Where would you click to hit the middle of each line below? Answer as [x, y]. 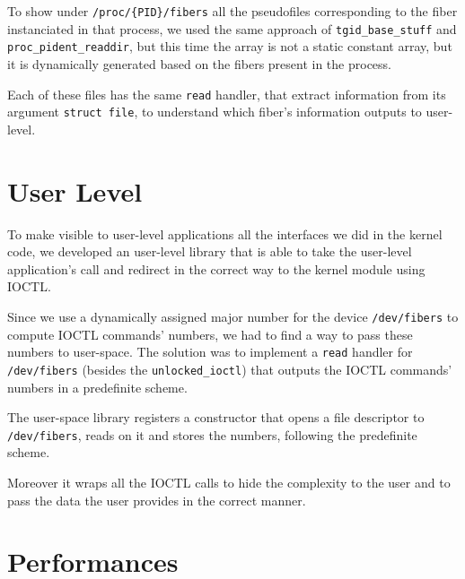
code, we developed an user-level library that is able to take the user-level [210, 251]
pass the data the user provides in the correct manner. [157, 500]
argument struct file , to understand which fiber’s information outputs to [215, 112]
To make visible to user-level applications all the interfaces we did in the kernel [225, 233]
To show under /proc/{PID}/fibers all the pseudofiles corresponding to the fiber [232, 11]
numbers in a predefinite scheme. [97, 387]
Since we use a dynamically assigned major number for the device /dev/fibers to [233, 316]
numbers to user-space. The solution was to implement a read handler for [210, 352]
